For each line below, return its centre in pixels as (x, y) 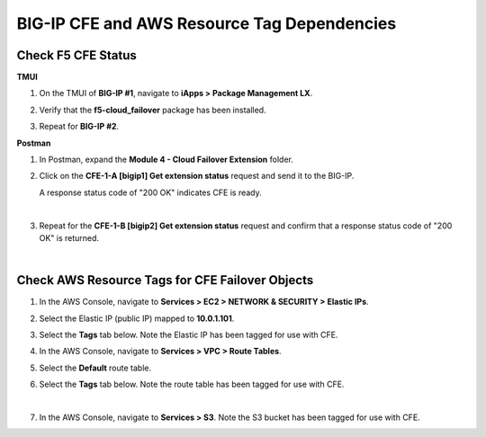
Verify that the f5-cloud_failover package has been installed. (153, 110)
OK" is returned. (69, 237)
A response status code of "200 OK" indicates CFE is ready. (151, 192)
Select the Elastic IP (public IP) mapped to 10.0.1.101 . (137, 318)
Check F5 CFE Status (76, 55)
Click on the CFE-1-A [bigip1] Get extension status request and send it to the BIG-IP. (197, 176)
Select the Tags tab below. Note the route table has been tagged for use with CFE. (192, 384)
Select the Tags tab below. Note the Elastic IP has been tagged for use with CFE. (189, 335)
